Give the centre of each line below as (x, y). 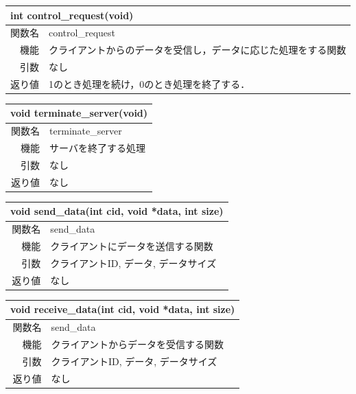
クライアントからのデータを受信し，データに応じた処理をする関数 (198, 50)
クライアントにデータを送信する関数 (132, 246)
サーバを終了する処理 (97, 148)
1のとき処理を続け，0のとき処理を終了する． (150, 83)
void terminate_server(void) (79, 113)
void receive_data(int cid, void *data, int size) (123, 309)
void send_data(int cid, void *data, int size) (117, 211)
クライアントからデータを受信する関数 (137, 344)
